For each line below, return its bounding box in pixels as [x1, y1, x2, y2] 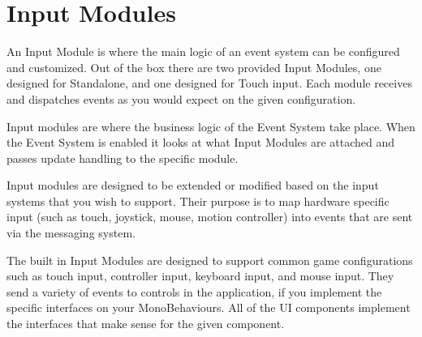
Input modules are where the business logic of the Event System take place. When [6, 117, 416, 134]
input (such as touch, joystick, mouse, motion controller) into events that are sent [6, 208, 413, 225]
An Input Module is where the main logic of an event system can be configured [6, 43, 400, 60]
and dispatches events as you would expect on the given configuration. [6, 90, 356, 107]
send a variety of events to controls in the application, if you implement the [6, 283, 382, 300]
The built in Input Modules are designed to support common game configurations [6, 251, 413, 268]
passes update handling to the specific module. [6, 149, 239, 166]
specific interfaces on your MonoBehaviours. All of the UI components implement [6, 299, 411, 316]
